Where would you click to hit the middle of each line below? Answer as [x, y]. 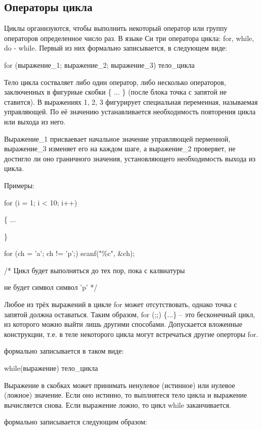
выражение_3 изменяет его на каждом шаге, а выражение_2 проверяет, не [120, 148]
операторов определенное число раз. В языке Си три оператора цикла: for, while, [129, 38]
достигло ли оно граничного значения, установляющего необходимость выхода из [130, 158]
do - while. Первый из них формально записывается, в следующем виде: [116, 48]
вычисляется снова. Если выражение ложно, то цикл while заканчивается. [118, 404]
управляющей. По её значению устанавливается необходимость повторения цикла [130, 112]
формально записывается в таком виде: [64, 351]
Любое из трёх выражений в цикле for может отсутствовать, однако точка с [121, 304]
